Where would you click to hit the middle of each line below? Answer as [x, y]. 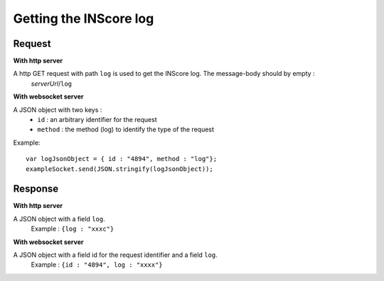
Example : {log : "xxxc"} [73, 229]
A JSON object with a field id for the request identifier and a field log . [115, 255]
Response [36, 189]
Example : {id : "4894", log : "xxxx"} [97, 265]
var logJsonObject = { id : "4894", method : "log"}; [121, 159]
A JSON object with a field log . [59, 219]
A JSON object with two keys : [58, 109]
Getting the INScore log [84, 18]
